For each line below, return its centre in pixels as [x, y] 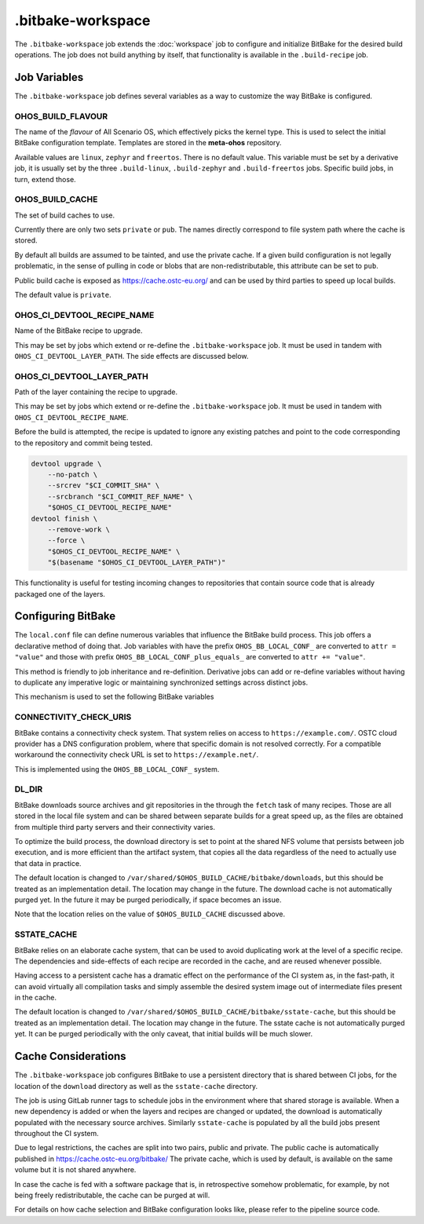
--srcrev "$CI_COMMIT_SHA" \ [104, 486]
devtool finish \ [64, 519]
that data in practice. [48, 863]
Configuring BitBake [65, 616]
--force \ [66, 541]
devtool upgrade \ [66, 464]
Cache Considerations [70, 1056]
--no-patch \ [73, 475]
